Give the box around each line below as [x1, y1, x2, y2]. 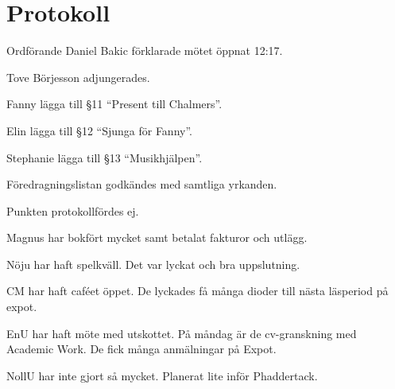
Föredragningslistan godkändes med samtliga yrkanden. [6, 176, 277, 193]
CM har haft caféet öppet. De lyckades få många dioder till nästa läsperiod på [6, 282, 389, 299]
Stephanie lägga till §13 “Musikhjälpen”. [6, 149, 203, 165]
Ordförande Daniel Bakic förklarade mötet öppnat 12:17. [6, 42, 283, 59]
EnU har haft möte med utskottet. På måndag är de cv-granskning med [6, 325, 357, 341]
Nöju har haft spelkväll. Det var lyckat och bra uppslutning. [6, 255, 300, 272]
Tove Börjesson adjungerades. [6, 68, 150, 85]
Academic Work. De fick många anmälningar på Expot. [6, 340, 277, 357]
